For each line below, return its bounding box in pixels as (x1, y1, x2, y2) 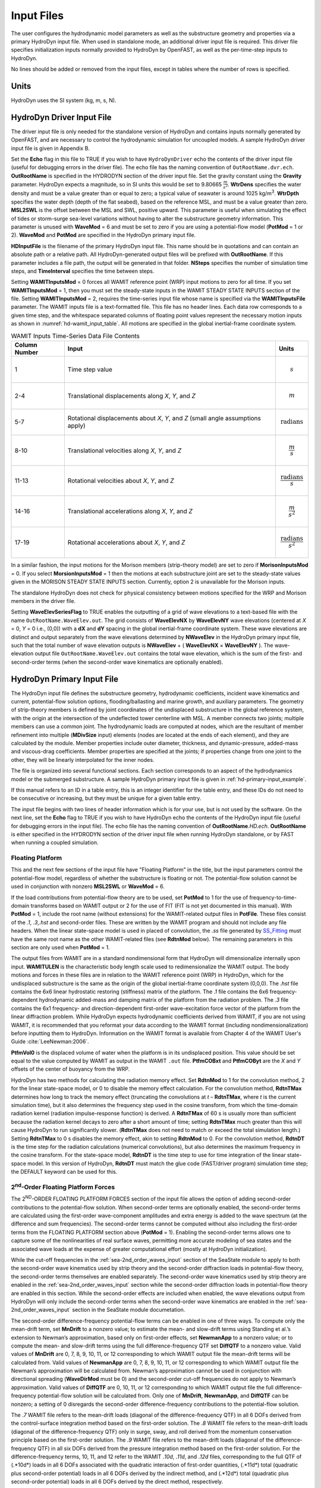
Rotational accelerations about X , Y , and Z (67, 539, 185, 547)
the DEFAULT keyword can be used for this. (11, 1168, 118, 1176)
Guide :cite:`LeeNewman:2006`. (11, 1038, 89, 1045)
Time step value (67, 365, 113, 373)
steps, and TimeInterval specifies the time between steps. (11, 267, 155, 274)
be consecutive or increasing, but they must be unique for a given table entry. (11, 795, 202, 802)
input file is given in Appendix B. (11, 145, 90, 152)
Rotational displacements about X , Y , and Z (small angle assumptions (67, 414, 262, 423)
